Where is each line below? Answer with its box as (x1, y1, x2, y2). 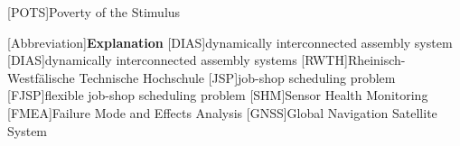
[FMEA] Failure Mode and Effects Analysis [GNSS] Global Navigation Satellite (7, 103, 437, 122)
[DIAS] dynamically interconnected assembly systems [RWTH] (7, 50, 348, 69)
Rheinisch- (347, 50, 406, 69)
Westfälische (7, 68, 75, 87)
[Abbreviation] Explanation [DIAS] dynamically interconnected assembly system (7, 32, 453, 51)
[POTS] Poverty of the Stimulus (7, 3, 181, 21)
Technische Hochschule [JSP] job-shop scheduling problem (79, 68, 396, 87)
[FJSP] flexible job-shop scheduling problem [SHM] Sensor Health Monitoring (7, 86, 428, 105)
